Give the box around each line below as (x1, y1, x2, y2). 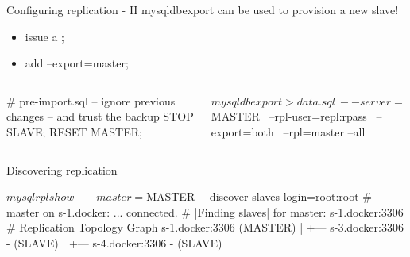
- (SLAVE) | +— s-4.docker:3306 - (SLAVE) (6, 234, 222, 251)
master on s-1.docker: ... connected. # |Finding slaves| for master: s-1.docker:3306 (6, 203, 404, 220)
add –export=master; (25, 55, 129, 71)
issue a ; (25, 28, 64, 44)
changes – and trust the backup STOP (6, 108, 194, 125)
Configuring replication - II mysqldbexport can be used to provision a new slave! (6, 2, 399, 17)
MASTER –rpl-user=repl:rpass (211, 108, 367, 125)
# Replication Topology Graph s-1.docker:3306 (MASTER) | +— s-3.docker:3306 (6, 219, 404, 236)
